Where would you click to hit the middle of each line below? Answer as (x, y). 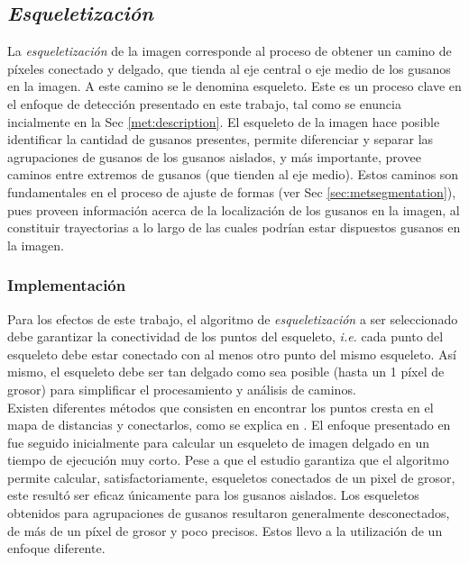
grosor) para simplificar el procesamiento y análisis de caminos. (182, 389)
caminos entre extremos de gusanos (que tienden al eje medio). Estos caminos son (233, 174)
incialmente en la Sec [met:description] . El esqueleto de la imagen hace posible (224, 121)
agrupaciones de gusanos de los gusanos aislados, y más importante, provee (214, 156)
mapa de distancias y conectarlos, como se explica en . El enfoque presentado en (229, 425)
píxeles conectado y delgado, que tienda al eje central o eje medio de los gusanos (229, 68)
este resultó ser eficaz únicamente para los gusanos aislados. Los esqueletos (213, 495)
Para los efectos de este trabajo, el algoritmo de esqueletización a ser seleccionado (233, 318)
